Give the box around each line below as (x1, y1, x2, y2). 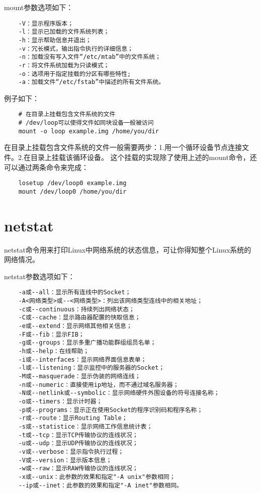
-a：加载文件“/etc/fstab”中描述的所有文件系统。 (18, 78, 165, 86)
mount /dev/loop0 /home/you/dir (18, 188, 127, 195)
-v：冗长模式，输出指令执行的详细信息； (18, 45, 133, 52)
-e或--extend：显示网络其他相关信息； (18, 322, 132, 330)
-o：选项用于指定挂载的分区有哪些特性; (18, 70, 131, 77)
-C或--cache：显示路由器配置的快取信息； (18, 314, 141, 321)
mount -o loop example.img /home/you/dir (18, 127, 159, 135)
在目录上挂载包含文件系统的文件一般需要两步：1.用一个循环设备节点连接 (4, 142, 242, 152)
